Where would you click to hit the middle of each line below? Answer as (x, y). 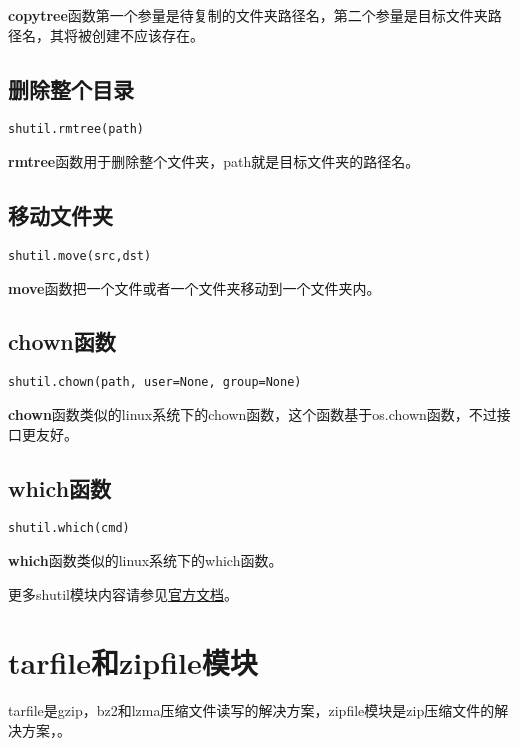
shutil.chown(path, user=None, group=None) (155, 382)
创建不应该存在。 (147, 34)
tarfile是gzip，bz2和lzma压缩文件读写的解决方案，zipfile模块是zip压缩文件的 (251, 710)
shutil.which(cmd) (69, 528)
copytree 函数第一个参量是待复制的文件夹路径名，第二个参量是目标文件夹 (248, 15)
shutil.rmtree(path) (76, 129)
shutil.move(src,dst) (80, 255)
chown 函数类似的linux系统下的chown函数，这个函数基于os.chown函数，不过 (252, 413)
